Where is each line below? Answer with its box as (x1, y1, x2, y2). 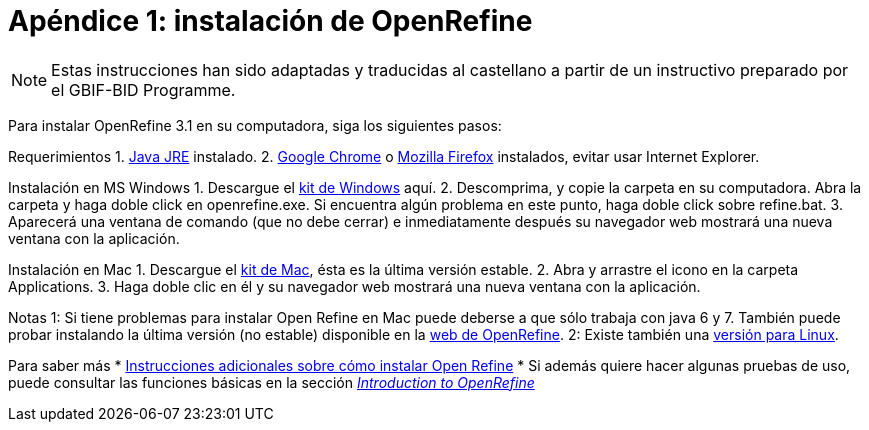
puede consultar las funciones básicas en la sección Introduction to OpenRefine (8, 373, 535, 391)
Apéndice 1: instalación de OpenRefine (8, 4, 533, 38)
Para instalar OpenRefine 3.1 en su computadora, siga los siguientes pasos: (8, 116, 502, 134)
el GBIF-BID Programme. (51, 79, 236, 100)
